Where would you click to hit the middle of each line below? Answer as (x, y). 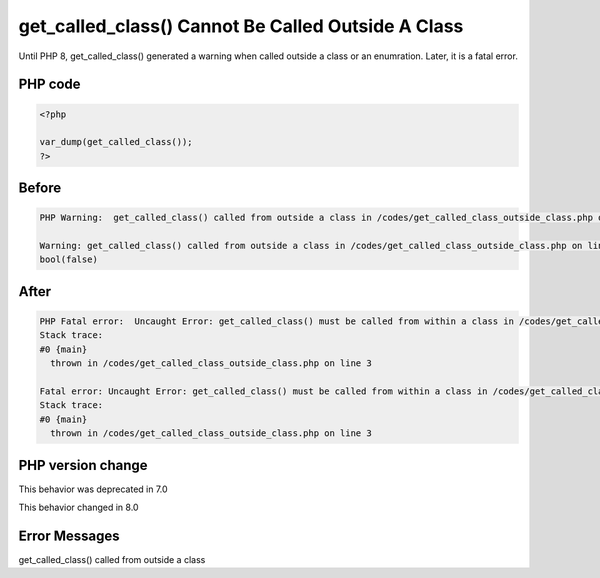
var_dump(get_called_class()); (116, 142)
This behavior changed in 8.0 (78, 507)
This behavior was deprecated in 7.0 (93, 489)
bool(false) (69, 259)
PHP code (49, 84)
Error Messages (69, 535)
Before (40, 188)
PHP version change (83, 465)
